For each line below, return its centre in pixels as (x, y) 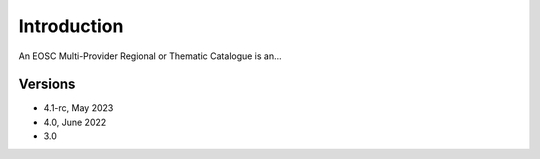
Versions (47, 84)
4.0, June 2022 (75, 122)
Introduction (71, 26)
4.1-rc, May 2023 (78, 108)
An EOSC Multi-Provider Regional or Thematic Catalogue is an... (150, 56)
